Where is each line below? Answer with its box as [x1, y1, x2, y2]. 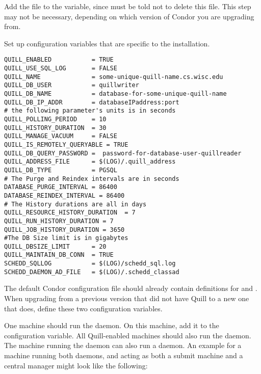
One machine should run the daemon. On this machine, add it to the [4, 320, 219, 331]
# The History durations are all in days [4, 200, 147, 208]
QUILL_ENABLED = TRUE [4, 56, 114, 64]
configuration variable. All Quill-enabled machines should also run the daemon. [4, 330, 251, 340]
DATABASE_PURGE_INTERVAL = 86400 [4, 183, 117, 191]
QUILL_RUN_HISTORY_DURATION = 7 [4, 217, 114, 225]
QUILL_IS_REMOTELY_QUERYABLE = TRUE [4, 141, 128, 148]
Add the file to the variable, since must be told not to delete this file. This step [4, 1, 251, 11]
